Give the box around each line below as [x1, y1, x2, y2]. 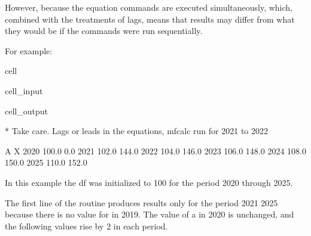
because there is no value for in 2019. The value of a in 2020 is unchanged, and [5, 208, 294, 221]
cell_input [5, 84, 43, 97]
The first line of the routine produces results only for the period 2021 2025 [5, 196, 278, 209]
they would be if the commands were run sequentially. [5, 24, 203, 37]
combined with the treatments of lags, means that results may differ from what [5, 13, 295, 25]
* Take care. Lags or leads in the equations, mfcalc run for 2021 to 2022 [5, 125, 268, 137]
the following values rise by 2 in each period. [5, 219, 168, 232]
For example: [5, 44, 53, 57]
